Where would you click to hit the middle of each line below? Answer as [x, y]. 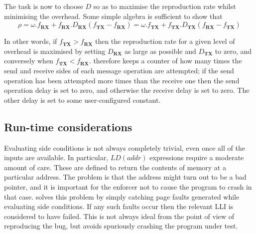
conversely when [29, 61]
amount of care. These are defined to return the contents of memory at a [115, 167]
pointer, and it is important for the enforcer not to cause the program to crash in [128, 186]
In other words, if [31, 41]
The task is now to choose [44, 6]
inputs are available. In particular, [56, 157]
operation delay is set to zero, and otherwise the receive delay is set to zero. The [127, 90]
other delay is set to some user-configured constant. [82, 100]
